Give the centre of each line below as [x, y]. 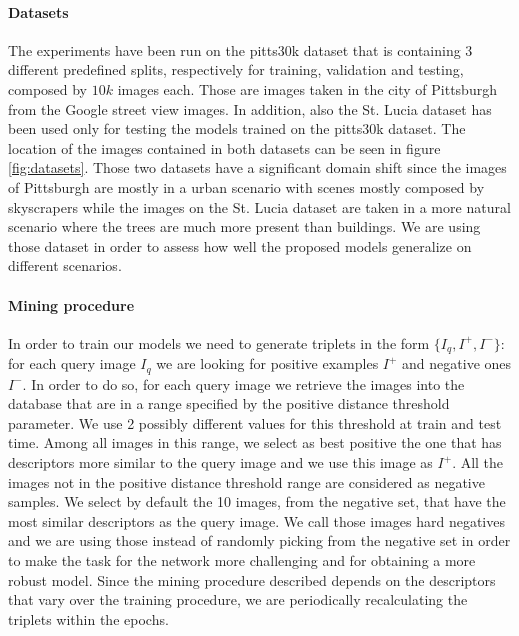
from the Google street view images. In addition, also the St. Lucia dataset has [250, 108]
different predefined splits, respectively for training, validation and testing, [236, 69]
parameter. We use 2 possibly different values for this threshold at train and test [255, 422]
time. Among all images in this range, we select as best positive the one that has [255, 442]
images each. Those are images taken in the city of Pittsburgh [307, 88]
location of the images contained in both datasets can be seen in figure [224, 147]
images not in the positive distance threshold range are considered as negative [246, 481]
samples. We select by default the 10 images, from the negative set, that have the [257, 501]
